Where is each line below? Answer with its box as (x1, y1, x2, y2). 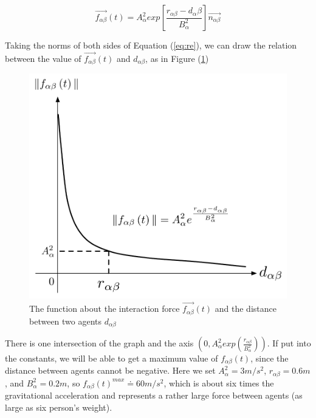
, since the (250, 352, 289, 365)
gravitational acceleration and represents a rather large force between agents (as (5, 389, 303, 402)
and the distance (215, 302, 276, 315)
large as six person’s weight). (5, 400, 112, 413)
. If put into (267, 337, 311, 349)
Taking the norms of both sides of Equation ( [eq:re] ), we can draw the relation (5, 39, 297, 51)
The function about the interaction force (29, 302, 180, 315)
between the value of (5, 52, 81, 64)
